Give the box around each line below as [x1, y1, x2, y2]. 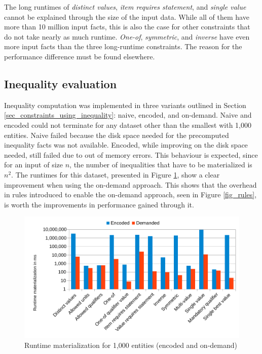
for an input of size [4, 159, 63, 170]
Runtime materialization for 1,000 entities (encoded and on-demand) [24, 339, 237, 350]
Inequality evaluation [4, 76, 117, 91]
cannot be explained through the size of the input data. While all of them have [4, 11, 249, 22]
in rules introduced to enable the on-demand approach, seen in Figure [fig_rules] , [4, 189, 257, 200]
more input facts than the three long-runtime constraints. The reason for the [4, 41, 242, 52]
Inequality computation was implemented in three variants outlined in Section [4, 99, 246, 110]
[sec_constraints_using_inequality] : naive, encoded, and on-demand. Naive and [4, 110, 252, 120]
